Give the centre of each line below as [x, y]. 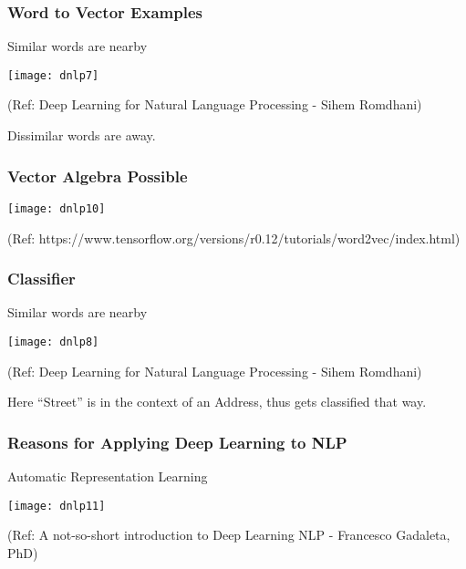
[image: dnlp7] [53, 75]
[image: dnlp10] [57, 208]
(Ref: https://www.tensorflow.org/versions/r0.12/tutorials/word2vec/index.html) [234, 238]
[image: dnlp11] [57, 506]
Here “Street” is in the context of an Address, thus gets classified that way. [217, 402]
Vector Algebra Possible [98, 176]
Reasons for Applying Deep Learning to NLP [177, 442]
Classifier [41, 279]
